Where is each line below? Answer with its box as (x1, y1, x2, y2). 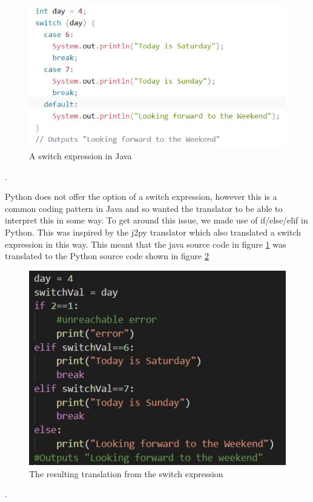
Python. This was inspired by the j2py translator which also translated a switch (5, 225, 301, 238)
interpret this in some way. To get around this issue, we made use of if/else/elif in (5, 214, 308, 226)
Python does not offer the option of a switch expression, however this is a (5, 190, 277, 203)
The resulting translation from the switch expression (29, 467, 223, 480)
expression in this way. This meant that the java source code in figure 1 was (5, 237, 286, 250)
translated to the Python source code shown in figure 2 (5, 249, 209, 262)
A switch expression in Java (29, 149, 132, 162)
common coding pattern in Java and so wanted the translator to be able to (5, 202, 283, 214)
